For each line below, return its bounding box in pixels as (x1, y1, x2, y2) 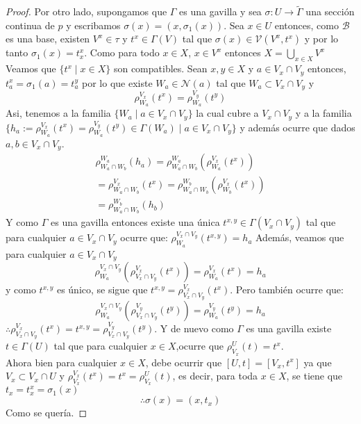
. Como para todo (84, 45, 160, 60)
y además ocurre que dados (240, 120, 355, 134)
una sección (305, 4, 355, 19)
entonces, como (274, 17, 339, 32)
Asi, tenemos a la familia (6, 106, 111, 120)
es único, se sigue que (56, 282, 148, 297)
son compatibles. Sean (113, 61, 208, 76)
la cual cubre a (196, 106, 259, 120)
